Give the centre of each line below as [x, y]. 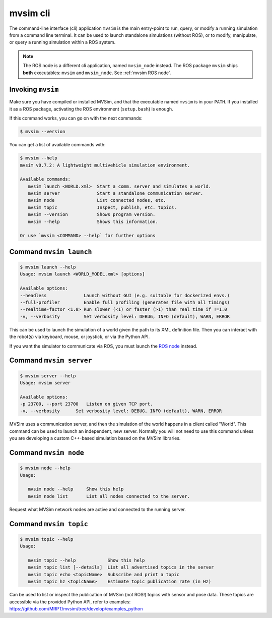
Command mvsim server [51, 360]
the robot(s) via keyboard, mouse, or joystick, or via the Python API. [80, 337]
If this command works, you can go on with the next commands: [76, 118]
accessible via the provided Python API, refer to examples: [70, 602]
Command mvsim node [47, 453]
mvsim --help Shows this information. [93, 221]
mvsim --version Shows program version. [92, 215]
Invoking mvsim [34, 90]
